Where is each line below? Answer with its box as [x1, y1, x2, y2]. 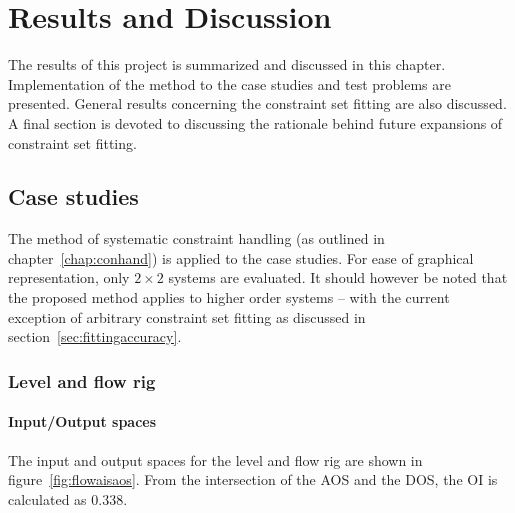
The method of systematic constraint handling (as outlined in [8, 228, 385, 249]
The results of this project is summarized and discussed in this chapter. [8, 54, 446, 75]
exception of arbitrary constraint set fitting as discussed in [8, 306, 366, 327]
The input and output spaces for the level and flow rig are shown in [8, 449, 423, 470]
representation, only [8, 267, 130, 288]
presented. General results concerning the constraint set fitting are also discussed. [8, 93, 507, 114]
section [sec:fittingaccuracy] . [8, 326, 182, 347]
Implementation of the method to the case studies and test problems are [8, 73, 451, 94]
